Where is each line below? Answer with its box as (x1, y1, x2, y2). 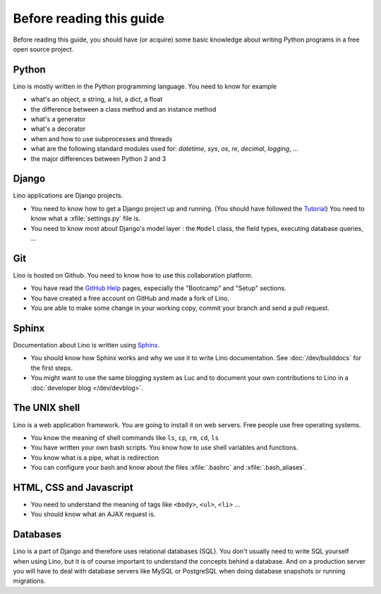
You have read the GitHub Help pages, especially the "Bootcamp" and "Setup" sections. (30, 284, 286, 292)
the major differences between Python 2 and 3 (30, 154, 167, 162)
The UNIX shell (13, 402, 80, 414)
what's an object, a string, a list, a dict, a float (30, 95, 163, 104)
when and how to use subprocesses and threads (30, 134, 173, 143)
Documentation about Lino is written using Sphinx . (13, 341, 160, 350)
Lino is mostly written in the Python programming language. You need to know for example (13, 82, 277, 90)
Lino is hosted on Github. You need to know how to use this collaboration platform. (13, 271, 253, 279)
